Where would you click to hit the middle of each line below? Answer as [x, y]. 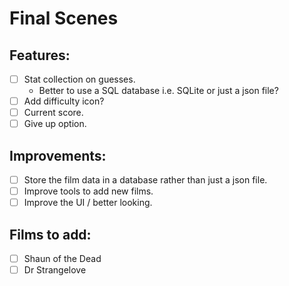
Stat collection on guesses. [79, 79]
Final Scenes [64, 18]
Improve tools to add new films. [88, 191]
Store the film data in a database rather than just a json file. [145, 180]
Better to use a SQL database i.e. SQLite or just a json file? [158, 91]
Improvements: [58, 155]
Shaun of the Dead [62, 259]
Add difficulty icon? [64, 101]
